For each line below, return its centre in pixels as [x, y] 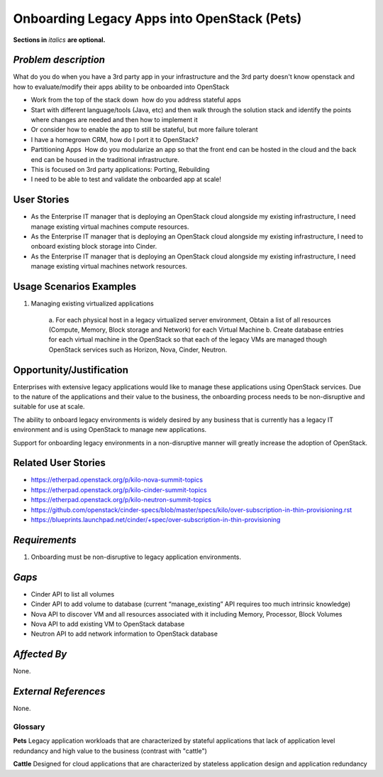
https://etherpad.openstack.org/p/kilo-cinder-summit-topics [119, 489]
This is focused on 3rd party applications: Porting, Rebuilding [120, 169]
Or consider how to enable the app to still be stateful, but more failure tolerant [144, 130]
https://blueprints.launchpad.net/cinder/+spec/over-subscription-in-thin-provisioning [156, 520]
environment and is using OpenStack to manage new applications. [110, 430]
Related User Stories [60, 463]
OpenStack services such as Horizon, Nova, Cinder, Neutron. [138, 349]
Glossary [29, 727]
